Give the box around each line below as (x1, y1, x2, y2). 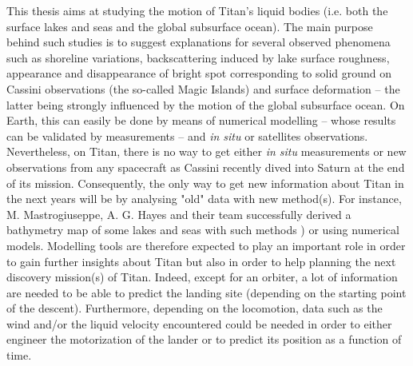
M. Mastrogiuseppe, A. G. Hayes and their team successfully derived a (6, 205, 351, 222)
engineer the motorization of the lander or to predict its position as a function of (6, 331, 402, 348)
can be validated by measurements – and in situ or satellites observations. (6, 127, 368, 144)
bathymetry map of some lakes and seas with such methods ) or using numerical (6, 221, 399, 238)
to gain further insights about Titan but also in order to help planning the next (6, 253, 396, 269)
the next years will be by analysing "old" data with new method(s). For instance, (6, 190, 402, 207)
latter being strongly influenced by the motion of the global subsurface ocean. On (6, 96, 405, 113)
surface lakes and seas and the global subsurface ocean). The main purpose (6, 18, 373, 34)
